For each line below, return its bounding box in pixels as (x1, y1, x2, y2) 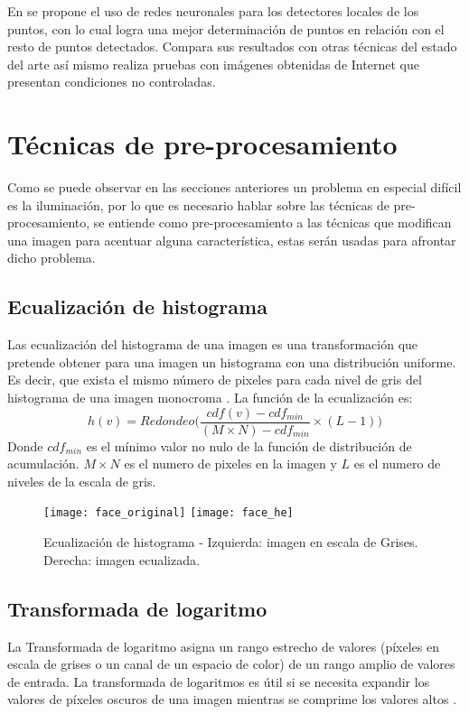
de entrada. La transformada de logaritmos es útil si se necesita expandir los (7, 672, 430, 691)
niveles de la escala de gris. (7, 471, 156, 490)
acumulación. (7, 454, 80, 473)
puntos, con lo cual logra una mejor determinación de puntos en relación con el (7, 19, 445, 38)
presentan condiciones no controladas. (7, 72, 216, 91)
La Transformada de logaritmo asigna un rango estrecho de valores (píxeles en (7, 636, 439, 655)
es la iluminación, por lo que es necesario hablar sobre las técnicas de (7, 195, 389, 214)
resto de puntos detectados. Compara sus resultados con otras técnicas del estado (7, 37, 457, 56)
